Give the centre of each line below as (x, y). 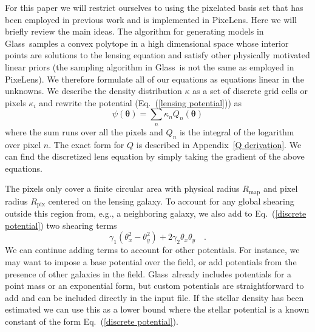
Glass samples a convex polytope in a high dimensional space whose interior (147, 43)
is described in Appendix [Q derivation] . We (219, 144)
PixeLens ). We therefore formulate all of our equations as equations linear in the (154, 79)
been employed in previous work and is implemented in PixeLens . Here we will (151, 19)
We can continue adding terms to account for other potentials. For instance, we (152, 250)
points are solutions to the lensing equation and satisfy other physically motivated (157, 55)
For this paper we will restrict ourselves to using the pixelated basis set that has (154, 7)
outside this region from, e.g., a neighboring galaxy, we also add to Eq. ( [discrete (156, 213)
